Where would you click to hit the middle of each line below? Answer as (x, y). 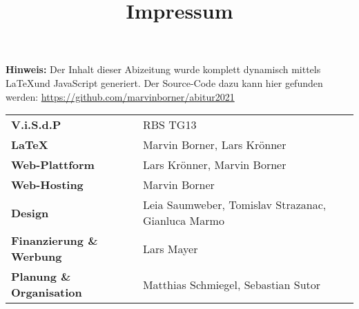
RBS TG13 (169, 125)
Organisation (47, 292)
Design (30, 212)
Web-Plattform (53, 165)
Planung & (41, 277)
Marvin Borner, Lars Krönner (214, 145)
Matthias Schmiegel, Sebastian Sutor (232, 284)
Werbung (37, 257)
